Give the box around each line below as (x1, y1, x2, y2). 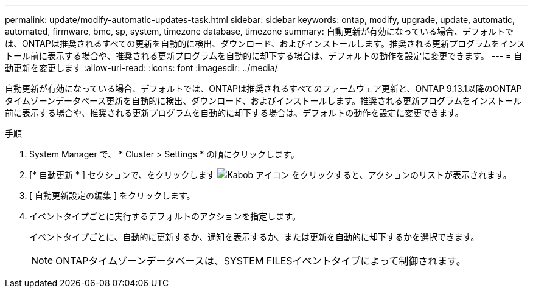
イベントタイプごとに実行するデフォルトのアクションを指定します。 (29, 211, 301, 221)
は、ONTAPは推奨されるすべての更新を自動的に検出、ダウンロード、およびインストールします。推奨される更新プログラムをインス (5, 38, 526, 49)
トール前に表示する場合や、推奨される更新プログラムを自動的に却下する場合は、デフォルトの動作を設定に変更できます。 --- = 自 (5, 50, 523, 61)
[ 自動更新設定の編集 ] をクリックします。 (29, 190, 195, 201)
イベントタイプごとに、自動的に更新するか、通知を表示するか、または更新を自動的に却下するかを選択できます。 (29, 232, 479, 242)
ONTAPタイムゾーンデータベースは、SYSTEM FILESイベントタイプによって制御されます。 (55, 255, 466, 267)
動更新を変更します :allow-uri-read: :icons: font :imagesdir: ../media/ (5, 63, 278, 73)
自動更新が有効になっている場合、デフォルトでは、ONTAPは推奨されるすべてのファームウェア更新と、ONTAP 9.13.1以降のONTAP (5, 83, 522, 94)
